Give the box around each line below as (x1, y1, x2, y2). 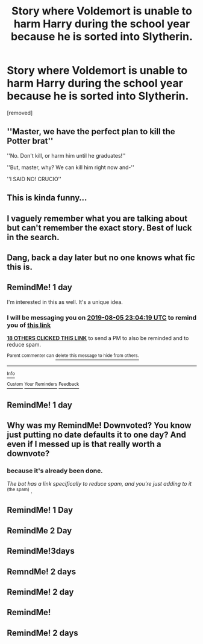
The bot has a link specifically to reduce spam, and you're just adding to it (7, 480, 192, 488)
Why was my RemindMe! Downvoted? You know (7, 420, 192, 431)
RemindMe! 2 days (7, 628, 79, 638)
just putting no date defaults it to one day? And (7, 430, 186, 440)
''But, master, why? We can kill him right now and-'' (7, 164, 134, 171)
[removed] (7, 109, 33, 116)
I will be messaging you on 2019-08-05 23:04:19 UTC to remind (7, 313, 197, 321)
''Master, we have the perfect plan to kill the (7, 126, 175, 137)
